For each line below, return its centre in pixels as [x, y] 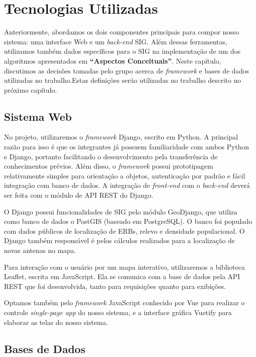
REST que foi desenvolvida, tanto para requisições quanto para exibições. [115, 286]
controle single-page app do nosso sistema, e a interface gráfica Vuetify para [118, 312]
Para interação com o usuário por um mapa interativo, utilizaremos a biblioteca [125, 267]
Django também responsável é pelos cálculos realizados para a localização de [120, 240]
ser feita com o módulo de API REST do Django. [79, 195]
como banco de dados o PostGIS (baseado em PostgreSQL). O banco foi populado [128, 221]
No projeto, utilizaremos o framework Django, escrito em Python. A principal [121, 137]
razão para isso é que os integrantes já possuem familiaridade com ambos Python [127, 147]
